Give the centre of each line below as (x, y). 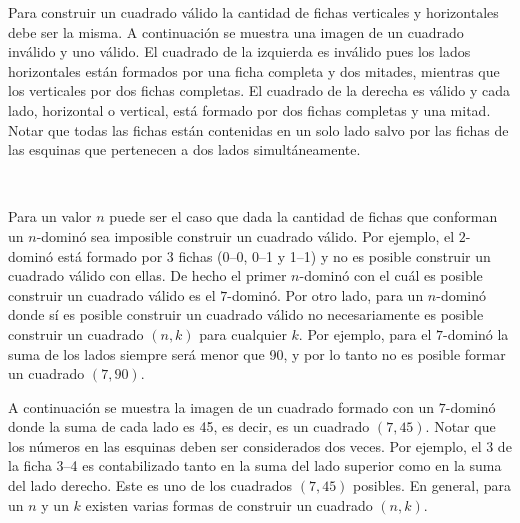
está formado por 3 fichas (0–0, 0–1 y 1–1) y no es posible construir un (274, 255)
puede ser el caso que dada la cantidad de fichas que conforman (303, 216)
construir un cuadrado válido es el (112, 294)
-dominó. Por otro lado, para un (325, 294)
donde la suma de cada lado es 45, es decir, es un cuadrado (189, 426)
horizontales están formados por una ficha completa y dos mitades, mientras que (254, 70)
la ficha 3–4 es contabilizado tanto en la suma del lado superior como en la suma (255, 465)
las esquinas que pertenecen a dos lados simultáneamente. (184, 149)
